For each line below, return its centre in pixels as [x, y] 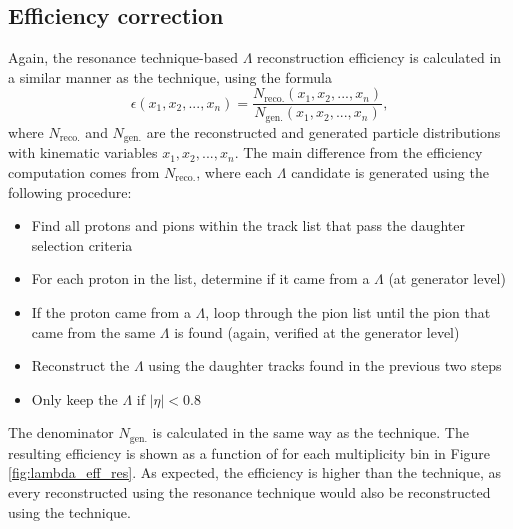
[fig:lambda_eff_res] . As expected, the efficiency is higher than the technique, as [255, 472]
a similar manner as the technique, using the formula [170, 76]
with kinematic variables [83, 152]
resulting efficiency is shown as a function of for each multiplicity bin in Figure [249, 452]
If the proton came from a [111, 311]
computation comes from [84, 171]
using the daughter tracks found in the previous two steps [325, 365]
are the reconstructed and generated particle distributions [323, 131]
